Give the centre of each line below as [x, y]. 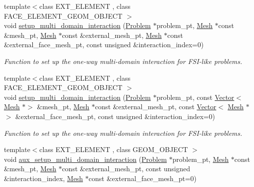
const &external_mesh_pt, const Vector [156, 107]
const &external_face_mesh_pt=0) [142, 178]
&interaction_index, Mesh [44, 178]
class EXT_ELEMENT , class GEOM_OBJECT [114, 149]
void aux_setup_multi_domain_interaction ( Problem [86, 159]
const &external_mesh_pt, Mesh [112, 35]
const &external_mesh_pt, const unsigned [126, 169]
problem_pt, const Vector [195, 97]
